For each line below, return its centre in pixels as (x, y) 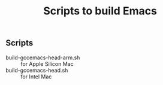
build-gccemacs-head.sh (37, 70)
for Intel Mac (36, 77)
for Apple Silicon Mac (47, 63)
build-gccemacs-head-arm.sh (43, 57)
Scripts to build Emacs (100, 11)
